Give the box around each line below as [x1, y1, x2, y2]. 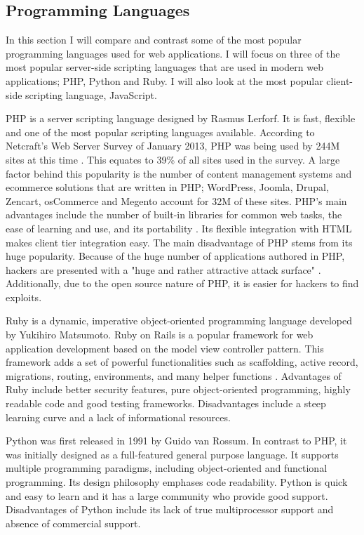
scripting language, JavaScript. [25, 87, 157, 102]
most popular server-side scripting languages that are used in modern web [6, 60, 323, 74]
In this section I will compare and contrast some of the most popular [6, 32, 302, 47]
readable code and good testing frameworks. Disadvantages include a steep [6, 396, 326, 411]
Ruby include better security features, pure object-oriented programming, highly [6, 382, 351, 397]
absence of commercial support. [6, 515, 141, 530]
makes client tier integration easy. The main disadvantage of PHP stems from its [6, 235, 353, 249]
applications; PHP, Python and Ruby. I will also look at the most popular [6, 73, 323, 88]
